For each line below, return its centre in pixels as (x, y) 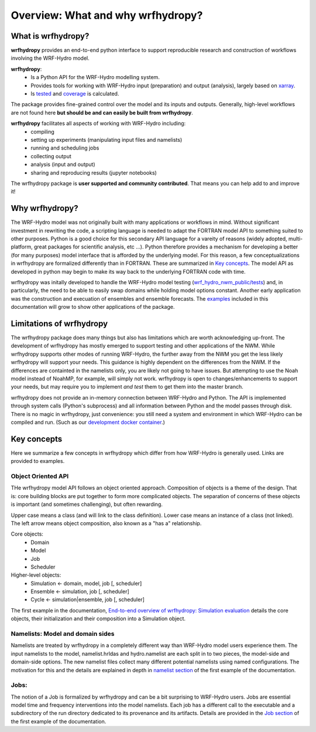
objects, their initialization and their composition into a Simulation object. (98, 619)
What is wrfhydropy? (50, 36)
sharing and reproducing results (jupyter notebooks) (94, 172)
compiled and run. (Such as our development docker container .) (88, 422)
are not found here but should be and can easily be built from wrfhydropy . (102, 113)
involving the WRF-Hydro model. (50, 58)
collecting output (51, 156)
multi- (296, 239)
